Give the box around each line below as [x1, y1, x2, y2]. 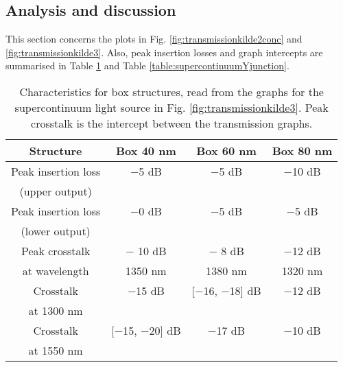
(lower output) [21, 222, 91, 239]
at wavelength [22, 262, 89, 279]
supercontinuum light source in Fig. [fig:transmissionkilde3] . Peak [14, 99, 329, 115]
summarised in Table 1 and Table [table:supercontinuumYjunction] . [5, 58, 289, 73]
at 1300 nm [28, 302, 83, 318]
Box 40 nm [116, 142, 176, 158]
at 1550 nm [28, 342, 83, 358]
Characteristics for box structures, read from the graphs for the [19, 83, 324, 99]
